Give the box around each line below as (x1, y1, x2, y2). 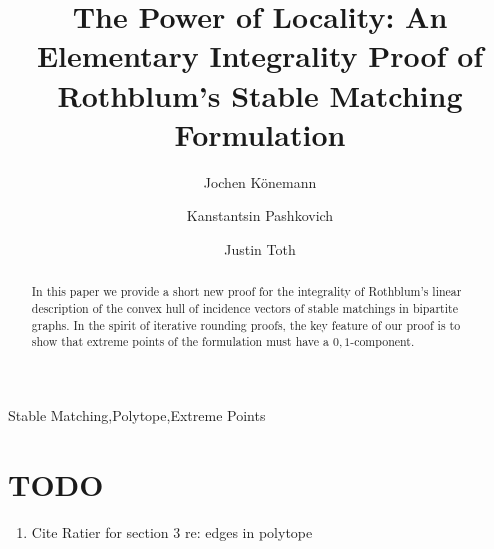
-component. (350, 333, 415, 350)
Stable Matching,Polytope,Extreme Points (8, 404, 266, 425)
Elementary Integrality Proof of (36, 35, 484, 76)
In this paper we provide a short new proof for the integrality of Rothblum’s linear (31, 283, 462, 300)
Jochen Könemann (203, 171, 317, 192)
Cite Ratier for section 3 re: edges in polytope (31, 521, 313, 542)
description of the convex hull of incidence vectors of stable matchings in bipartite (31, 299, 458, 316)
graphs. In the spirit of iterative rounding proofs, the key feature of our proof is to (31, 316, 461, 333)
